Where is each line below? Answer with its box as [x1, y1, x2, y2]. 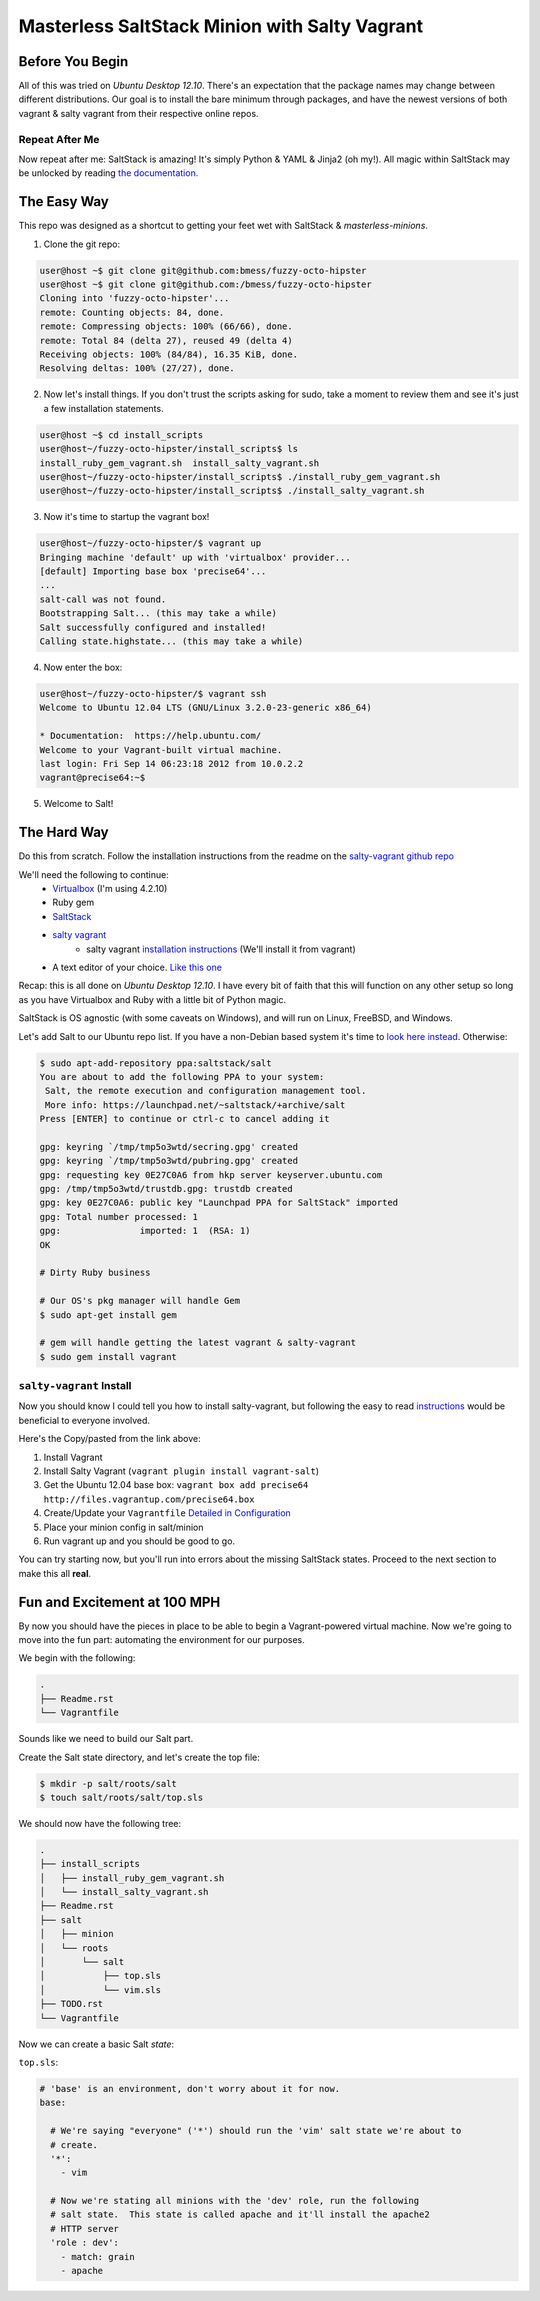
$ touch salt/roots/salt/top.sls [39, 1791, 204, 1803]
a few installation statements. [43, 402, 164, 414]
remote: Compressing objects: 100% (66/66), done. [39, 321, 294, 332]
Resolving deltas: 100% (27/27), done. [39, 363, 235, 374]
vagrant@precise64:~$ [39, 772, 146, 784]
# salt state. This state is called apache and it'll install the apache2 [50, 2209, 430, 2220]
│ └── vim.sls [39, 1984, 162, 1995]
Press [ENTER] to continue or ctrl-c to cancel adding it [39, 1113, 330, 1125]
